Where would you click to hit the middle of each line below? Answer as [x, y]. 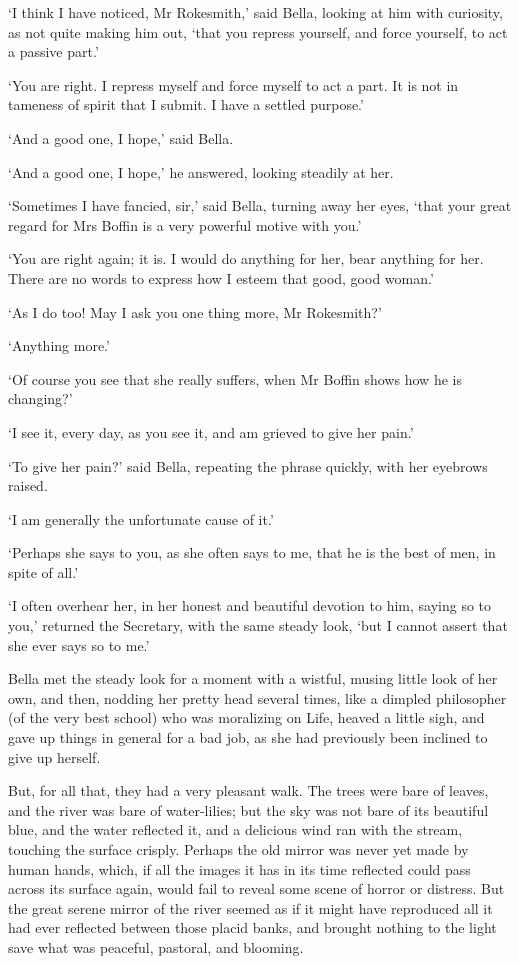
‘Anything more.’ [59, 345]
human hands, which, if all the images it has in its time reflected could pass [239, 868]
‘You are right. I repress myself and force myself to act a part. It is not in [233, 84]
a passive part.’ [53, 51]
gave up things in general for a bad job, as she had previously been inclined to [248, 737]
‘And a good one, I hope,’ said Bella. [121, 137]
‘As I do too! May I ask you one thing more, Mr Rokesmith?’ [195, 311]
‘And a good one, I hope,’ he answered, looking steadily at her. [201, 171]
